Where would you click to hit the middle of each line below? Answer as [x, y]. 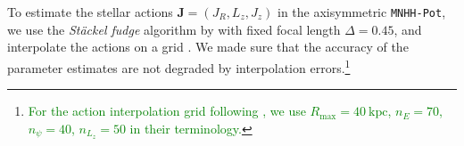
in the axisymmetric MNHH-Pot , [362, 12]
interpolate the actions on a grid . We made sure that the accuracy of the [208, 47]
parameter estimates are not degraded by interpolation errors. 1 [179, 66]
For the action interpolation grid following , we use [167, 111]
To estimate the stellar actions [90, 12]
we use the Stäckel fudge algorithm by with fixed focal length [174, 29]
